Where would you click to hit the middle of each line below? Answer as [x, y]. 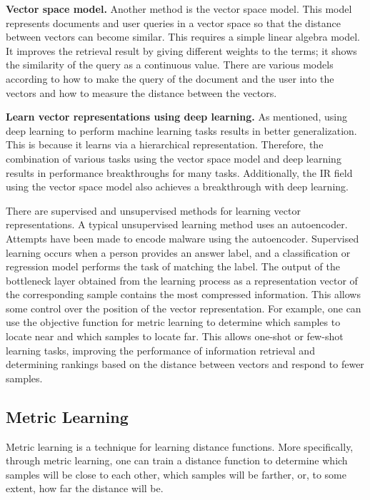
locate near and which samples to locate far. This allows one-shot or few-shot [175, 336]
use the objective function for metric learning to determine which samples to [173, 322]
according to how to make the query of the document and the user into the [170, 78]
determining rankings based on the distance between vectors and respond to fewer [185, 364]
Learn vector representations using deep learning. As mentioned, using [177, 117]
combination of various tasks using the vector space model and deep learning [174, 158]
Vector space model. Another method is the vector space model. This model [179, 9]
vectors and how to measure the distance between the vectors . [141, 92]
